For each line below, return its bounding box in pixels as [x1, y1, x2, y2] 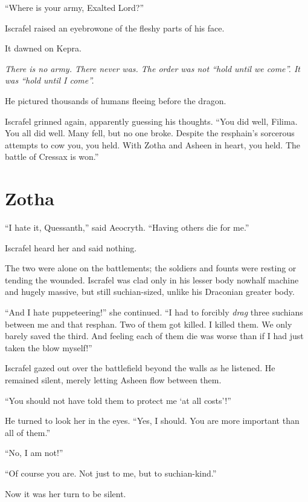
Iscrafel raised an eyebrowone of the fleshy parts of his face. [5, 21, 225, 34]
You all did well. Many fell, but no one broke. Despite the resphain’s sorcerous [5, 127, 295, 139]
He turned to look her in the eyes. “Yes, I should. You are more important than [5, 414, 300, 427]
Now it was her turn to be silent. [5, 487, 126, 500]
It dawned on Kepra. [5, 42, 82, 54]
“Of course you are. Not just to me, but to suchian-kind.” [5, 466, 217, 479]
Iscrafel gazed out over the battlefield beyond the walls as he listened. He [5, 362, 275, 374]
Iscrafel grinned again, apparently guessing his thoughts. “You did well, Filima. [5, 114, 298, 127]
